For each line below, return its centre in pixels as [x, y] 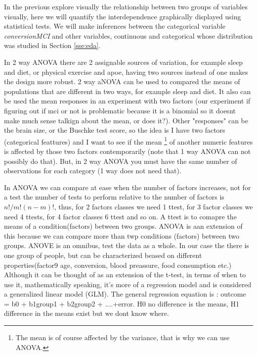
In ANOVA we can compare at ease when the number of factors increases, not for [128, 187]
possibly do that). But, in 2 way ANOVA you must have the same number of [121, 161]
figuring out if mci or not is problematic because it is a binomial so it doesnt [120, 110]
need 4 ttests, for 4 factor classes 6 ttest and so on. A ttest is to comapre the [120, 216]
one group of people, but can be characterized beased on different [103, 255]
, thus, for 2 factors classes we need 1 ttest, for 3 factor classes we [153, 206]
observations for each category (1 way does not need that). [93, 171]
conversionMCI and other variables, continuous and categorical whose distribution [128, 35]
